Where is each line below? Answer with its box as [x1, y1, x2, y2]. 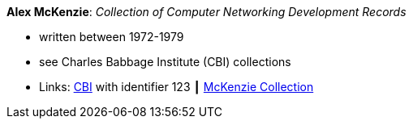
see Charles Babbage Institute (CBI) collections [39, 55, 291, 69]
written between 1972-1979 [39, 30, 184, 44]
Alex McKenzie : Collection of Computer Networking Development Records [6, 5, 407, 19]
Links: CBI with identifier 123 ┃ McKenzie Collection [39, 80, 314, 94]
